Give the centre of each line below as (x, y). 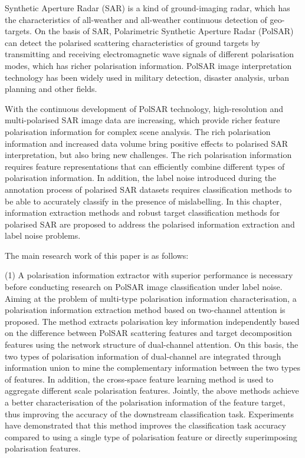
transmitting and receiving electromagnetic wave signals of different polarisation (150, 54)
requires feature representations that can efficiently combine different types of (145, 166)
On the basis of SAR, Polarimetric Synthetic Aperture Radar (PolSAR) (164, 31)
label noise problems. (43, 235)
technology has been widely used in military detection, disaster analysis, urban (147, 77)
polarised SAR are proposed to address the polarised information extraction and (150, 224)
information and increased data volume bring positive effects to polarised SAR (147, 143)
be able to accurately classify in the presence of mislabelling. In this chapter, (143, 201)
